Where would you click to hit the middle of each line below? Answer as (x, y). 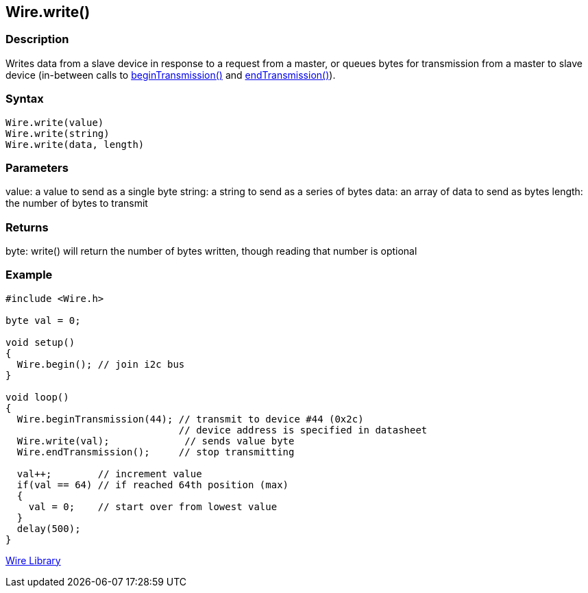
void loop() (37, 397)
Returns (27, 227)
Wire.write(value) (55, 122)
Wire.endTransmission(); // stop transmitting (156, 452)
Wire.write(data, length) (75, 144)
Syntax (25, 99)
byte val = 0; (43, 320)
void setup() (40, 342)
